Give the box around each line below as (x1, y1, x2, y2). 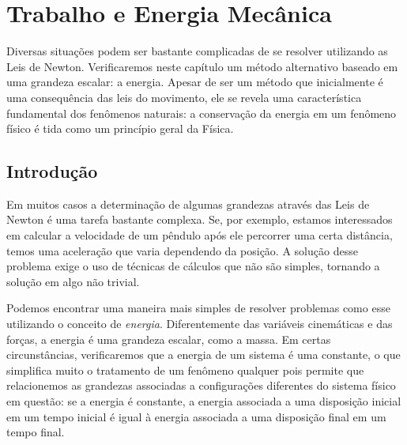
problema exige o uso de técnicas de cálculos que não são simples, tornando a (6, 258, 380, 274)
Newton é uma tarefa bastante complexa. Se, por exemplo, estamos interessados (6, 211, 393, 228)
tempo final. (6, 424, 65, 440)
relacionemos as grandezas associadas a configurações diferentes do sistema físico (6, 377, 396, 394)
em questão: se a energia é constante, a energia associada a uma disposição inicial (6, 393, 401, 409)
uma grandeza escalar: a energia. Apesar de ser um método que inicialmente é (6, 74, 383, 90)
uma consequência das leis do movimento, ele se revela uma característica (6, 89, 362, 105)
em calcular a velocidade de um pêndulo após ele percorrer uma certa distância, (6, 227, 393, 243)
